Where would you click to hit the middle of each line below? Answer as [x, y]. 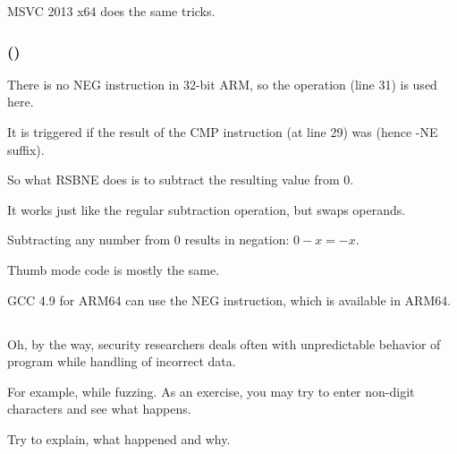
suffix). [26, 149]
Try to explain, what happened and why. [119, 438]
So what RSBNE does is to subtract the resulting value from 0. [181, 180]
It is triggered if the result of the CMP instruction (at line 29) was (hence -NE [223, 132]
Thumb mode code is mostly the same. [114, 269]
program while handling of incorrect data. [122, 361]
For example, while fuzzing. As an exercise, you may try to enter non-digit [211, 391]
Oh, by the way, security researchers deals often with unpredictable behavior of [224, 343]
